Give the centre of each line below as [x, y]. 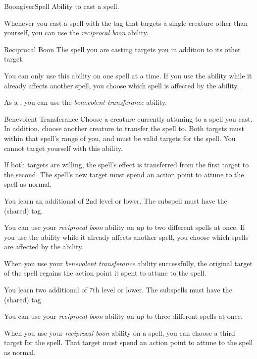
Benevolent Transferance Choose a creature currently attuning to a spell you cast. [128, 118]
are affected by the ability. [44, 247]
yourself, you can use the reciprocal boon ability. [76, 33]
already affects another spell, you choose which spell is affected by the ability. [122, 85]
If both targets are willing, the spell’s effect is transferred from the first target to [127, 165]
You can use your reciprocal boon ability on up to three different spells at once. [123, 316]
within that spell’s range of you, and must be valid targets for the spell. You [120, 138]
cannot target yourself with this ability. [63, 148]
